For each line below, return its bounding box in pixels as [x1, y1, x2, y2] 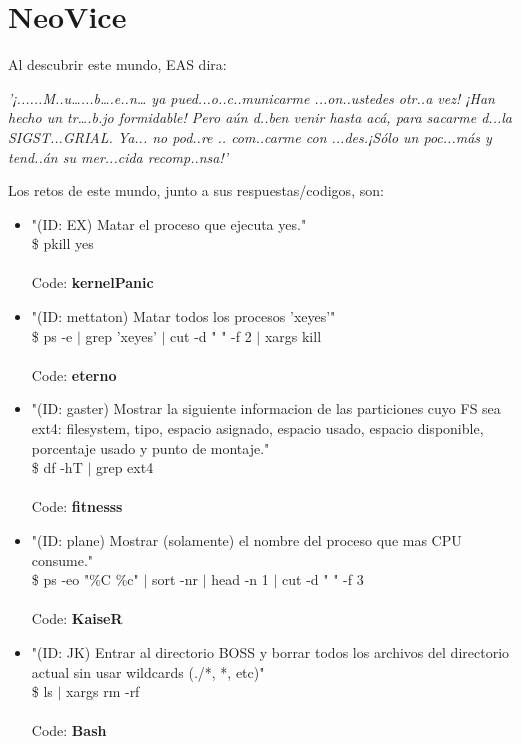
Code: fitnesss [31, 496, 123, 517]
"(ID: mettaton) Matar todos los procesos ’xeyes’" [31, 306, 336, 327]
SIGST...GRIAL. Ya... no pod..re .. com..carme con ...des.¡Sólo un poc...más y [8, 126, 492, 147]
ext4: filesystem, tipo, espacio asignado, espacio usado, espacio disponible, [31, 418, 484, 439]
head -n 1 [211, 569, 269, 590]
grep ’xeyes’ [85, 325, 157, 346]
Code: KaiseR [31, 608, 123, 629]
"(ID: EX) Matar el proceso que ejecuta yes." [31, 213, 307, 234]
